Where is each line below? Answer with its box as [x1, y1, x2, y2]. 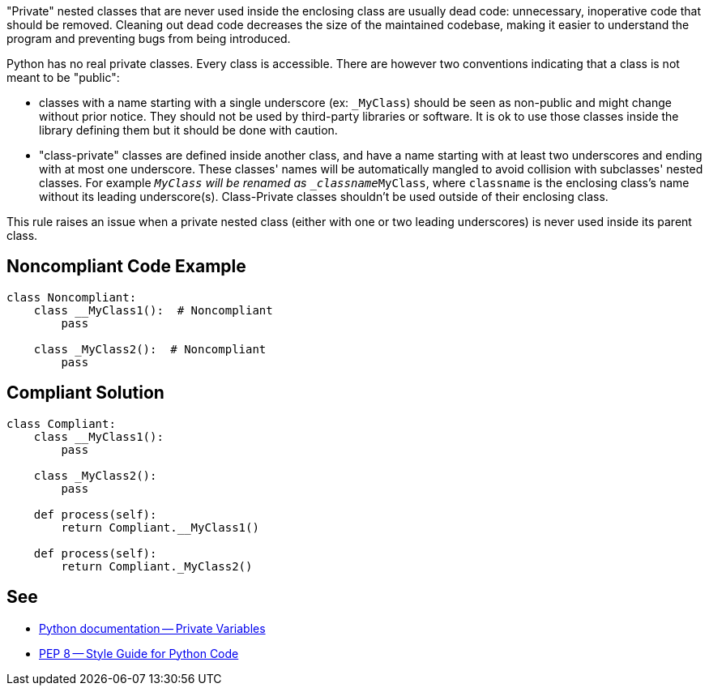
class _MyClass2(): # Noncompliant [33, 342, 267, 356]
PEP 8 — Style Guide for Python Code [39, 646, 239, 660]
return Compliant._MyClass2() [61, 559, 253, 573]
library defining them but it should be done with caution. [39, 123, 338, 137]
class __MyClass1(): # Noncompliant [33, 303, 273, 317]
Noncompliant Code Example [6, 256, 246, 277]
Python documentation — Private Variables [39, 621, 266, 635]
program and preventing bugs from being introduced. [6, 32, 291, 45]
